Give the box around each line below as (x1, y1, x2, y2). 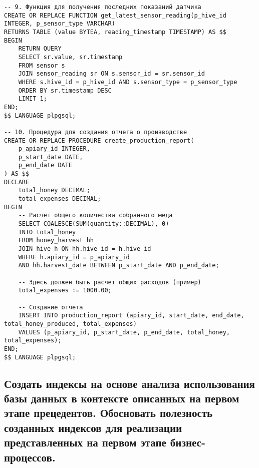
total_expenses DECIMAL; (18, 195, 101, 203)
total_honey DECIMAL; (18, 187, 90, 194)
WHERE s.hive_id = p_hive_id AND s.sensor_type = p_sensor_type (18, 78, 237, 86)
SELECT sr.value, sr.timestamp (18, 53, 123, 61)
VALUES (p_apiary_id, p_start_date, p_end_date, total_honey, (18, 328, 230, 336)
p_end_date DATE (18, 162, 73, 169)
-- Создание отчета (18, 303, 83, 311)
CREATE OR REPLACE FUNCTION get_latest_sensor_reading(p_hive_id (4, 12, 226, 19)
